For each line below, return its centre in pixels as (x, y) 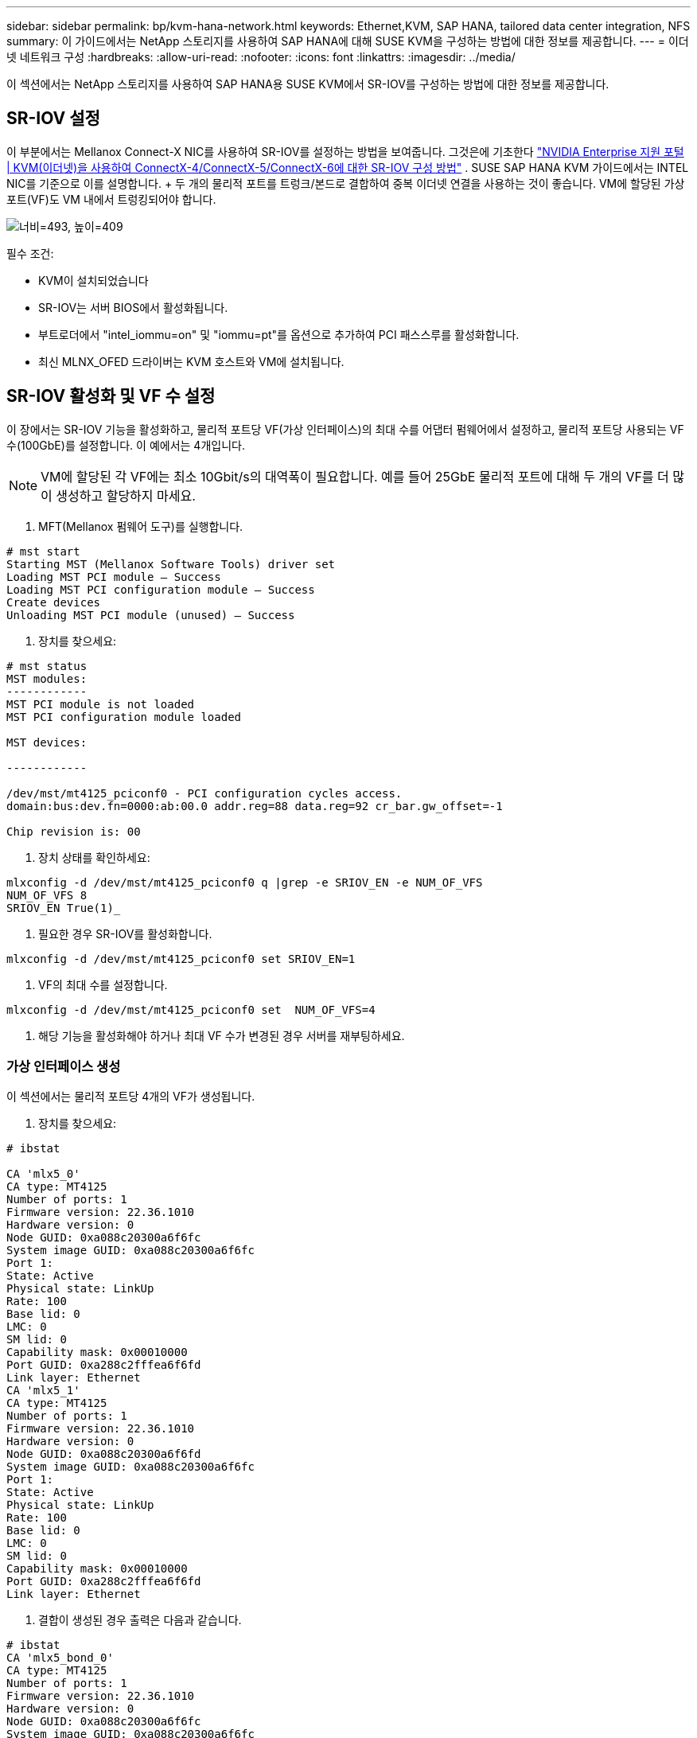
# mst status (47, 666)
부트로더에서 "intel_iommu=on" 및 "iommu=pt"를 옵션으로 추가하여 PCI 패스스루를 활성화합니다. (279, 334)
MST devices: (47, 742)
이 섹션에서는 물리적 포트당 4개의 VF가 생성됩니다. (131, 1097)
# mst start (43, 551)
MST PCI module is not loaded (101, 704)
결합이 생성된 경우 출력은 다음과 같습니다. (140, 1620)
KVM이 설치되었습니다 (93, 280)
